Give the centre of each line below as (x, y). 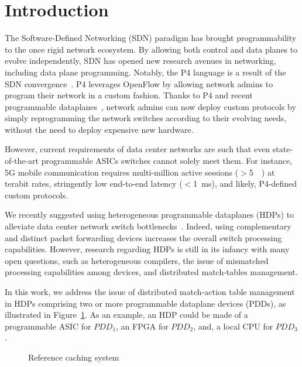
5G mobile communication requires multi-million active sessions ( (122, 172)
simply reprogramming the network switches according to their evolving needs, (146, 118)
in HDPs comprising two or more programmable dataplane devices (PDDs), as (145, 303)
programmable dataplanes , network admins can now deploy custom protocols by (150, 106)
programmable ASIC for (48, 326)
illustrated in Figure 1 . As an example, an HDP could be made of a (126, 315)
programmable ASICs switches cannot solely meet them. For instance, (167, 161)
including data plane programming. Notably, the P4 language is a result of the (145, 72)
